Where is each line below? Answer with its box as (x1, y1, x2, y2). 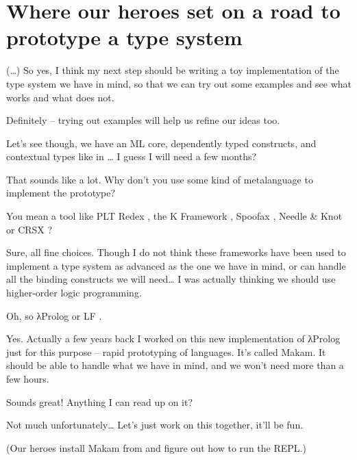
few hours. (6, 372, 49, 385)
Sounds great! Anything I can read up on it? (6, 394, 193, 409)
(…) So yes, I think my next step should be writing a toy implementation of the (6, 63, 339, 77)
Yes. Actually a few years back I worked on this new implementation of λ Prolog (6, 331, 341, 346)
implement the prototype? (6, 186, 116, 200)
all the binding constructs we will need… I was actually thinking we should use (6, 272, 336, 286)
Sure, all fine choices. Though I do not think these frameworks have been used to (6, 245, 346, 259)
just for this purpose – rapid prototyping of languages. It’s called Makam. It (6, 344, 326, 359)
